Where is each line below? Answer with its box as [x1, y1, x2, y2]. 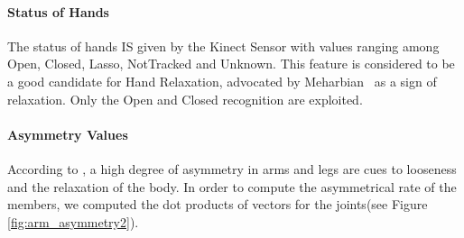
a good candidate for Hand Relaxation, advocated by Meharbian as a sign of [7, 71, 437, 90]
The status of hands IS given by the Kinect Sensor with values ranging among [7, 36, 440, 55]
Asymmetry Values [7, 124, 128, 143]
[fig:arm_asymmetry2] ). [7, 212, 139, 231]
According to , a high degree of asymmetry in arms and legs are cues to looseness [7, 159, 457, 178]
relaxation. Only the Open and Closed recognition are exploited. [7, 89, 363, 108]
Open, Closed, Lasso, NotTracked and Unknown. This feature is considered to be [7, 54, 455, 73]
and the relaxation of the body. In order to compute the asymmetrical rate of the [7, 177, 457, 196]
